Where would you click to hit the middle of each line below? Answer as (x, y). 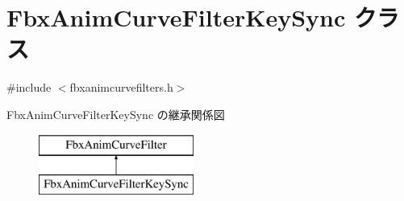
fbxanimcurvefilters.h (121, 87)
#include (29, 87)
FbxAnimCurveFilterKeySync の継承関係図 (116, 114)
